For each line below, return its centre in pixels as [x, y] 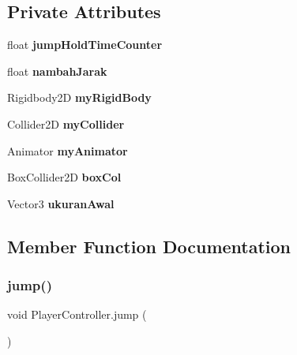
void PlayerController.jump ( [77, 314]
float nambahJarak [57, 71]
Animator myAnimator [68, 150]
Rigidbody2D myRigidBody [79, 97]
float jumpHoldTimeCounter [85, 45]
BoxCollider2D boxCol [64, 177]
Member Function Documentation [149, 246]
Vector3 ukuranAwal [61, 203]
